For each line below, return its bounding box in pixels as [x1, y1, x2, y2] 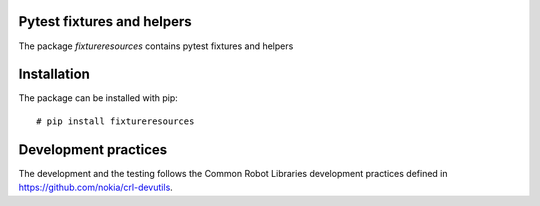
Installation [18, 66, 90, 83]
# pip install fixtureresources [36, 115, 195, 127]
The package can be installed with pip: [18, 92, 179, 104]
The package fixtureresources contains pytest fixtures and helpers [18, 40, 294, 52]
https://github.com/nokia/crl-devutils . [18, 181, 174, 194]
